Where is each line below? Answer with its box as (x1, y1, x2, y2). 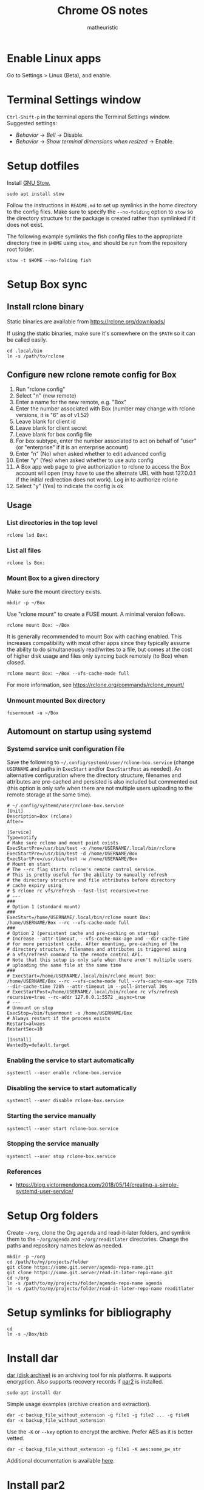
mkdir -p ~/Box (7, 599, 46, 605)
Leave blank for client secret (15, 424, 87, 432)
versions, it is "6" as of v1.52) (15, 412, 89, 419)
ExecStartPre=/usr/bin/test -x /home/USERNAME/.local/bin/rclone (7, 845, 175, 851)
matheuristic (87, 24, 118, 31)
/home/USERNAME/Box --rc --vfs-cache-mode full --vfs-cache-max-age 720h (7, 978, 198, 984)
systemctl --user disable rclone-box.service (7, 1098, 124, 1104)
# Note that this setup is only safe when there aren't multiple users (7, 957, 192, 963)
